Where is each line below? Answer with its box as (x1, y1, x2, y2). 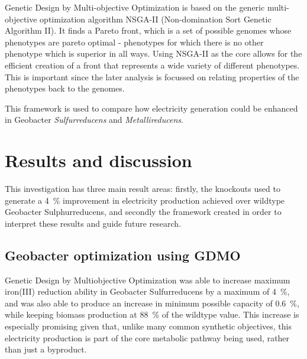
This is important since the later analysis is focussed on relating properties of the (5, 70, 299, 83)
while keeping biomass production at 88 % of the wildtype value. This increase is (5, 308, 299, 321)
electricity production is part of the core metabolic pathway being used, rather (5, 331, 290, 344)
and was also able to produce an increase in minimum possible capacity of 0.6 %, (5, 296, 299, 309)
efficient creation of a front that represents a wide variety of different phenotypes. (5, 58, 300, 71)
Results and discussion (5, 148, 192, 172)
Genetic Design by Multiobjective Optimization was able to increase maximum (5, 273, 290, 286)
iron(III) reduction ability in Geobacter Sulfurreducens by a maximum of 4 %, (5, 285, 290, 298)
